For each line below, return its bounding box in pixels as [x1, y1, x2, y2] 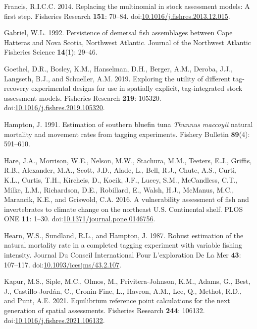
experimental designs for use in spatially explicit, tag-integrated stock [31, 83, 243, 93]
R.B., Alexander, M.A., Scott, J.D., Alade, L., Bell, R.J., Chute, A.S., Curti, [4, 165, 237, 175]
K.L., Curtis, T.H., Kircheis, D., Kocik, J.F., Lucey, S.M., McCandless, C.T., [4, 174, 238, 185]
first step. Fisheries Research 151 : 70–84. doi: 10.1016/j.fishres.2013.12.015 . [4, 10, 230, 21]
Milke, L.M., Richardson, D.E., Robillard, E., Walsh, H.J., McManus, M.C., [4, 184, 234, 195]
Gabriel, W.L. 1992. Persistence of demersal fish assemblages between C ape [4, 27, 233, 38]
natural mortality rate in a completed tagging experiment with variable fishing [4, 240, 242, 250]
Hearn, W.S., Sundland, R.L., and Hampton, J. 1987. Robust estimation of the [4, 230, 244, 240]
